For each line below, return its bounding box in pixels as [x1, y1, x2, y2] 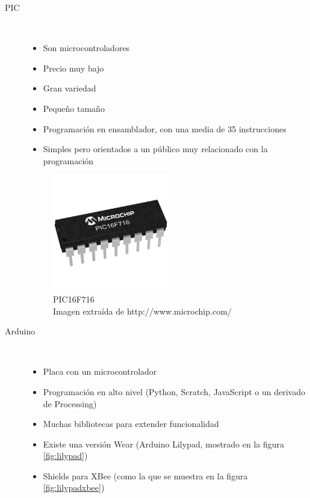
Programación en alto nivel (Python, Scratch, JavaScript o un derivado [43, 385, 306, 398]
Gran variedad [43, 82, 96, 94]
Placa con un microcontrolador [43, 365, 157, 378]
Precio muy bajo [43, 61, 104, 74]
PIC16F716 [53, 292, 95, 305]
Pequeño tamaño [43, 102, 105, 114]
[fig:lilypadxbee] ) [43, 481, 105, 494]
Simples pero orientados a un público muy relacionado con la [43, 143, 268, 155]
